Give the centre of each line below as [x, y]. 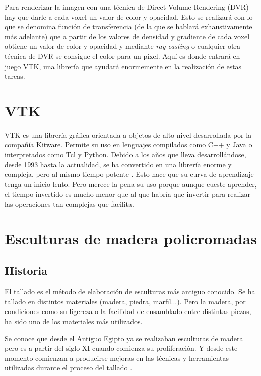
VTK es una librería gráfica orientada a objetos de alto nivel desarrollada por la [128, 134]
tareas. [15, 76]
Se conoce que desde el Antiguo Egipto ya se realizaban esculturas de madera [124, 338]
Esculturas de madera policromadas [131, 238]
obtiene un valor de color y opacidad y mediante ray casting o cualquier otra [122, 46]
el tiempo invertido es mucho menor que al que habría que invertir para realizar [128, 194]
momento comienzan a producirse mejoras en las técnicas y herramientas [117, 358]
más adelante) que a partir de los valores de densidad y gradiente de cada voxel [127, 36]
